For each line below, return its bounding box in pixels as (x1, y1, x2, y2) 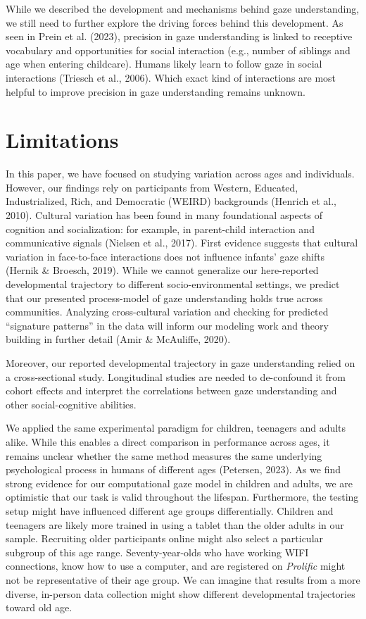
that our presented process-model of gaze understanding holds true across (6, 290, 323, 305)
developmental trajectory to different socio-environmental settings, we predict (6, 277, 340, 292)
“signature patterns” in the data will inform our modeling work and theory (6, 318, 329, 332)
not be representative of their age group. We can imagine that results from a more (6, 572, 360, 587)
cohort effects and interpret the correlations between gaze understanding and (6, 383, 337, 398)
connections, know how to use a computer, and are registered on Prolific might (6, 558, 346, 573)
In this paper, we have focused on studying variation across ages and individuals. (6, 166, 355, 181)
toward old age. (6, 600, 72, 615)
